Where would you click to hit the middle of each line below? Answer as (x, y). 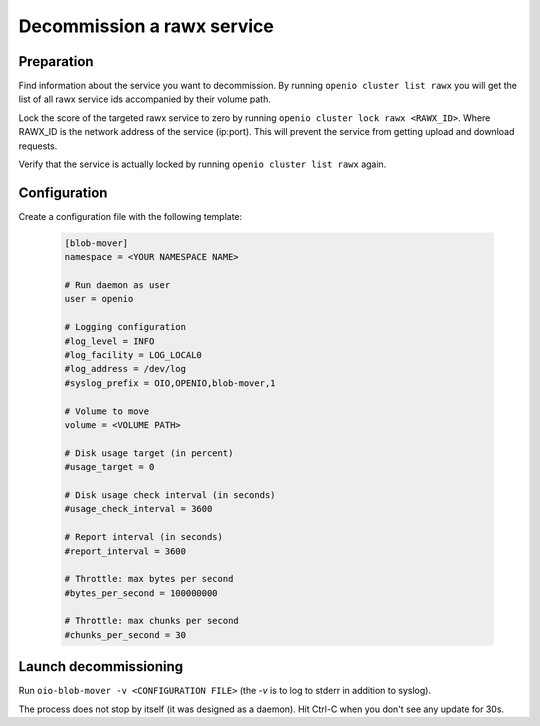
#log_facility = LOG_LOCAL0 (133, 355)
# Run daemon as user (117, 285)
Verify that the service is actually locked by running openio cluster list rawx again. (202, 164)
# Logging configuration (125, 327)
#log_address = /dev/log (125, 369)
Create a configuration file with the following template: (130, 216)
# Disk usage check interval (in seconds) (170, 494)
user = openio (99, 299)
